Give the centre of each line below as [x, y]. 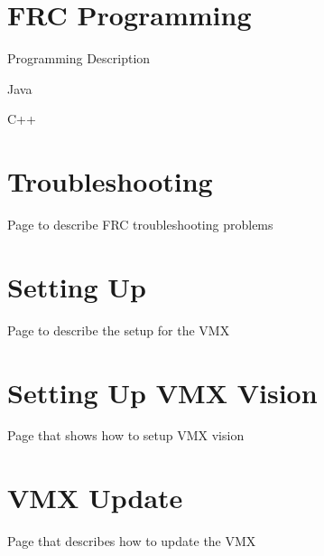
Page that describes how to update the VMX [132, 541]
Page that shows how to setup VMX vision [126, 435]
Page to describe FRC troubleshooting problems [140, 225]
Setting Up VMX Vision [162, 392]
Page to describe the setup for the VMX [119, 330]
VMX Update [95, 498]
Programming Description [79, 58]
